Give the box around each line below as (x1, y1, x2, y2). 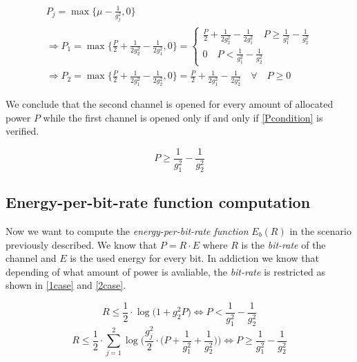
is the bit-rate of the (241, 237, 326, 251)
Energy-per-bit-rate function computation (6, 191, 311, 213)
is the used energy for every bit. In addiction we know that (70, 251, 319, 265)
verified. (6, 124, 39, 138)
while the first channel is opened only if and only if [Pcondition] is (43, 110, 323, 124)
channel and (6, 251, 57, 265)
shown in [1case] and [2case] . (6, 278, 126, 292)
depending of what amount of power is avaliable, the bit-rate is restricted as (6, 264, 326, 278)
